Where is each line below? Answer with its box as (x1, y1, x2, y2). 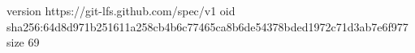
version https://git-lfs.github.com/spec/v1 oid (6, 2, 236, 18)
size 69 (6, 34, 40, 51)
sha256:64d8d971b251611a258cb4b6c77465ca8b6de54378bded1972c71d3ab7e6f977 (6, 18, 409, 35)
